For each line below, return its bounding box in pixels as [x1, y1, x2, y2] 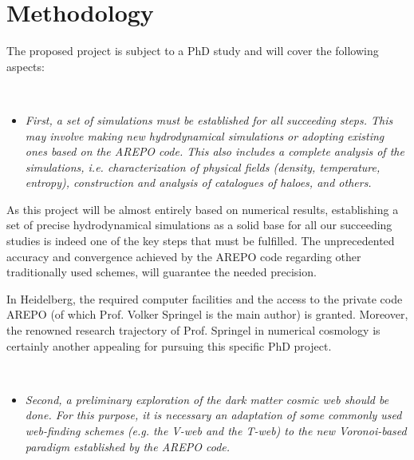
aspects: [6, 57, 45, 74]
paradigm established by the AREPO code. [25, 438, 231, 454]
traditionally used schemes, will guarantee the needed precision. [6, 264, 317, 280]
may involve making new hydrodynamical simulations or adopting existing [25, 127, 384, 144]
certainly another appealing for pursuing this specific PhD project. [6, 337, 332, 354]
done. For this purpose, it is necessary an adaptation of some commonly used [25, 406, 402, 423]
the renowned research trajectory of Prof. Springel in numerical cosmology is [6, 322, 380, 339]
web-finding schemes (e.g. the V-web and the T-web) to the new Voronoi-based [25, 422, 407, 438]
